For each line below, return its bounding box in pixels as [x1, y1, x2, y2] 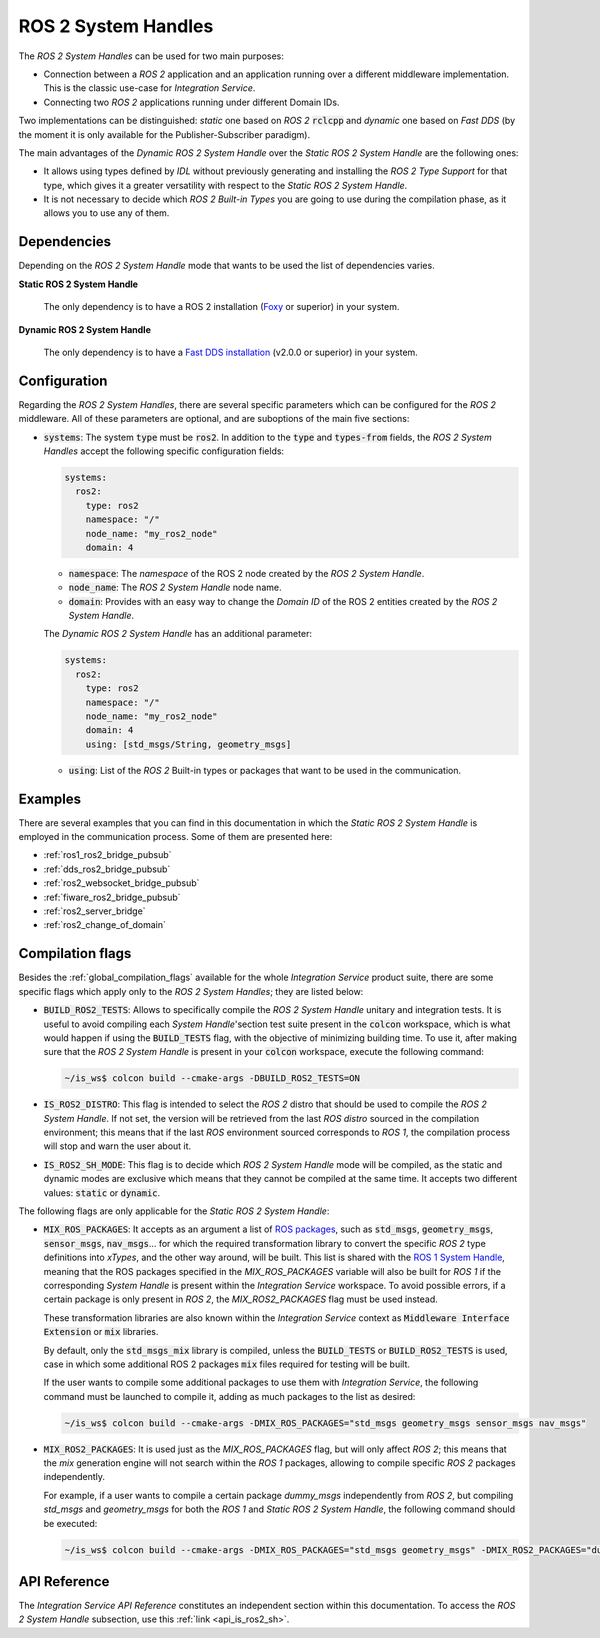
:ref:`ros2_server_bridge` [43, 905, 146, 917]
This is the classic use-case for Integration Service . [43, 82, 256, 94]
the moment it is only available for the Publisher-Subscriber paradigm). [18, 128, 310, 140]
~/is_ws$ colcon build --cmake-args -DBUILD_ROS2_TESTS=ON [64, 1073, 360, 1084]
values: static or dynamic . [43, 1186, 161, 1199]
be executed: [43, 1517, 98, 1529]
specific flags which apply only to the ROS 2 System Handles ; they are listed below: [18, 985, 364, 997]
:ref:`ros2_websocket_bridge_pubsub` [43, 877, 200, 889]
